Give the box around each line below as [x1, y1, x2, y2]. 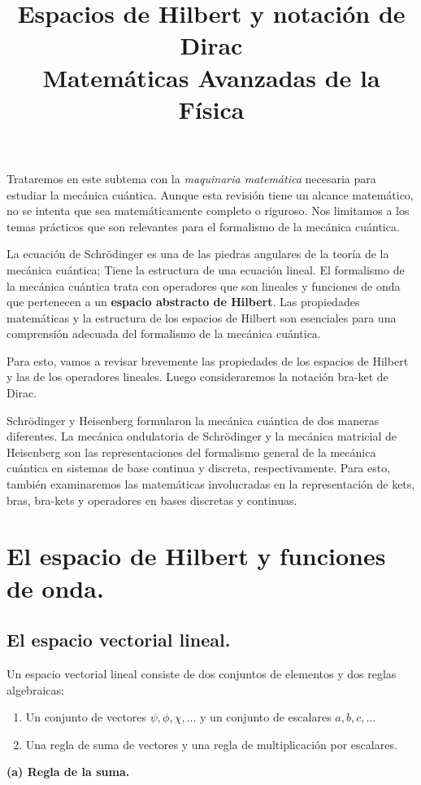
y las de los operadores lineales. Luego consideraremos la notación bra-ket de [7, 368, 388, 385]
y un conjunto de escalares [200, 708, 332, 726]
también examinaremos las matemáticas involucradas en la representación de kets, [7, 476, 415, 493]
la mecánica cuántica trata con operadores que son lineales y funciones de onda [7, 277, 401, 294]
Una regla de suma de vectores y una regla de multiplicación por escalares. [25, 735, 397, 752]
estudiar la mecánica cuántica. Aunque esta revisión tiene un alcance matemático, [7, 186, 414, 203]
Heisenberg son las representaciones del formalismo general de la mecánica [7, 443, 376, 460]
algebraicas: [7, 681, 64, 698]
